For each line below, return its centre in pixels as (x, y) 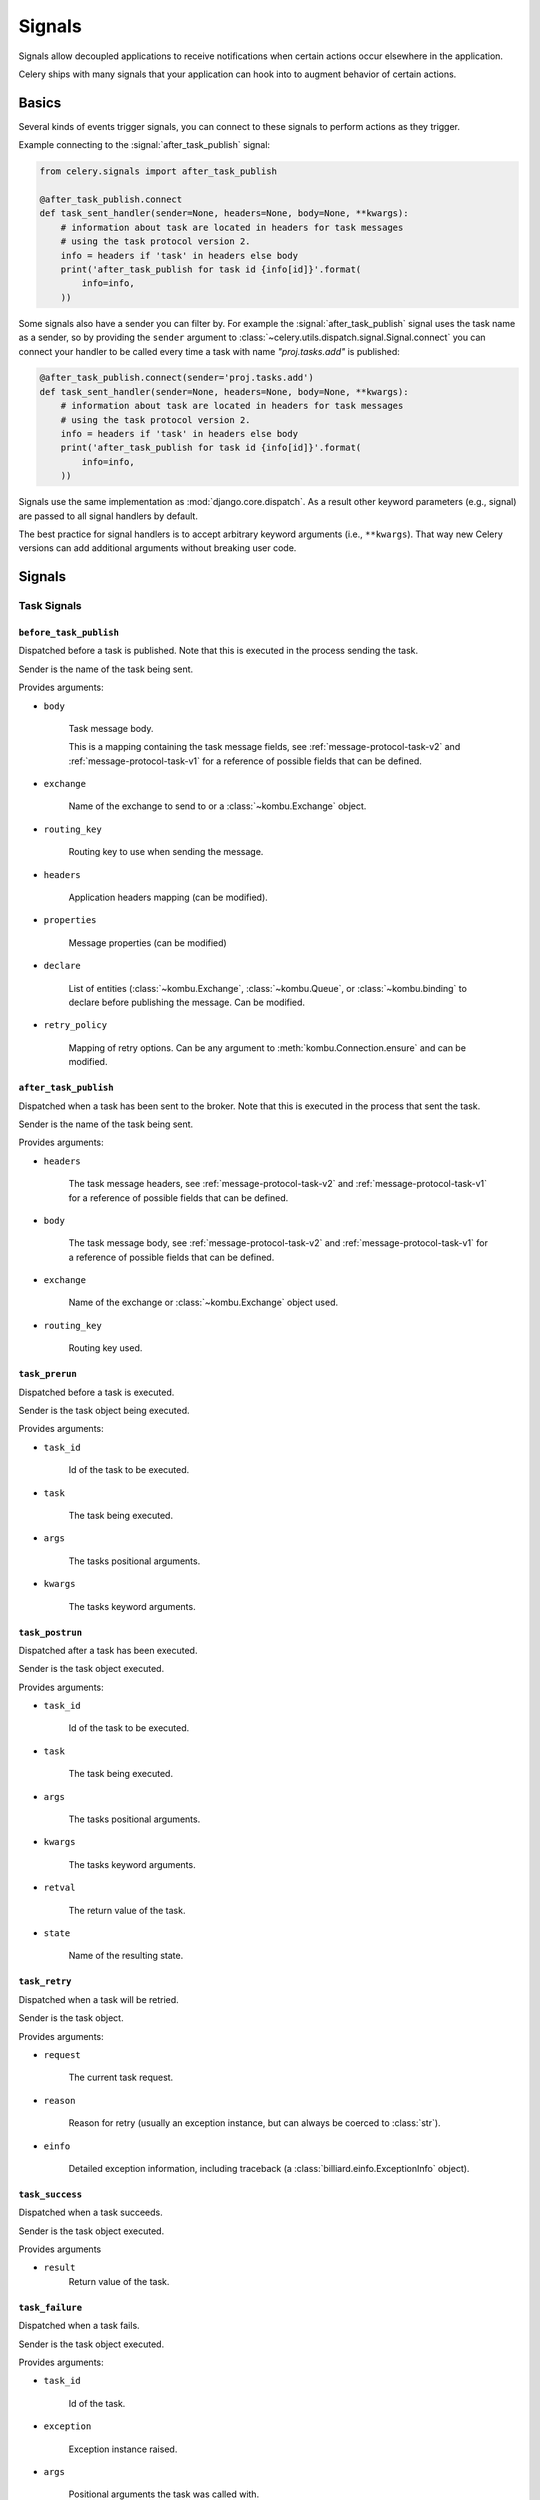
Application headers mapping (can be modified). (168, 897)
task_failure (50, 2307)
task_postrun (50, 1632)
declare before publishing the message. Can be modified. (186, 1002)
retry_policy (75, 1025)
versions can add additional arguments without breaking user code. (157, 548)
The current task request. (121, 2077)
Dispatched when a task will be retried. (98, 1999)
